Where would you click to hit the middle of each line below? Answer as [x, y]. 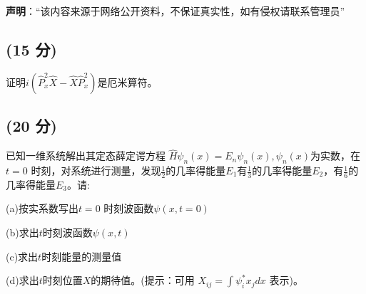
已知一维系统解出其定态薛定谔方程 [86, 156]
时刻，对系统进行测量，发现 [96, 170]
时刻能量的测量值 [82, 256]
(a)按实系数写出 [42, 208]
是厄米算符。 [127, 82]
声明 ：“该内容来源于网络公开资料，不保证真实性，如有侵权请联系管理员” [176, 11]
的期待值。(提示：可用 [143, 280]
